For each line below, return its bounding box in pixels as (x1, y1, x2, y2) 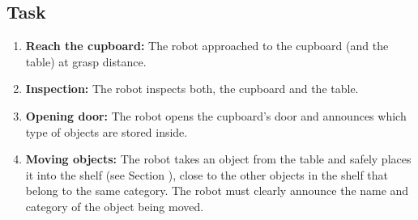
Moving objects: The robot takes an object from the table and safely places (25, 150, 412, 167)
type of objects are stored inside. (25, 123, 188, 140)
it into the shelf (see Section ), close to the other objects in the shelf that (25, 166, 389, 183)
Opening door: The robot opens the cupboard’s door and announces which (25, 107, 407, 124)
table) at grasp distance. (25, 53, 147, 70)
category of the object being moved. (25, 197, 204, 214)
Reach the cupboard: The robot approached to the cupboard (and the (25, 37, 389, 54)
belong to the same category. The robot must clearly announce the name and (25, 182, 409, 199)
